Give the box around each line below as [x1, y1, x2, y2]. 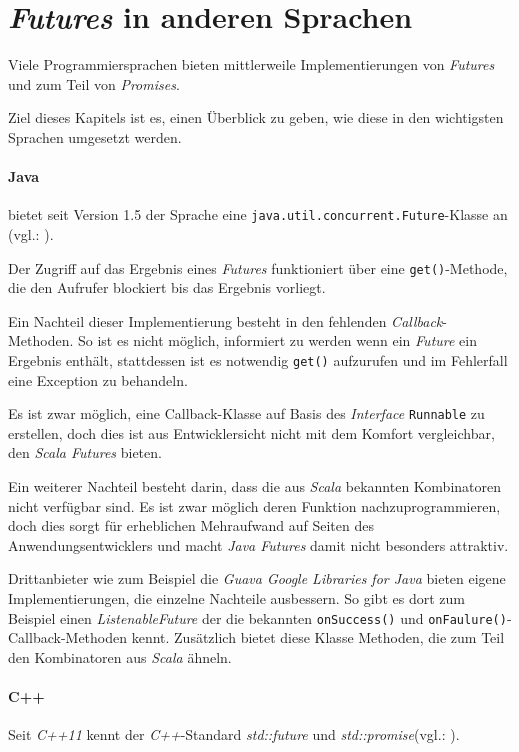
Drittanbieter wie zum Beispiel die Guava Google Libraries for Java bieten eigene [8, 568, 506, 589]
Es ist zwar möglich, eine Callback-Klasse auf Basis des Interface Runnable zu [8, 403, 485, 424]
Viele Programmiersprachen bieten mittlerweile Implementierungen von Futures [8, 54, 495, 75]
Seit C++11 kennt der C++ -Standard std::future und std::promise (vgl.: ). [8, 724, 460, 745]
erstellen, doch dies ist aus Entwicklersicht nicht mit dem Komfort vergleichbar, [8, 422, 495, 443]
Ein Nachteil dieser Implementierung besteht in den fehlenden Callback [8, 310, 443, 331]
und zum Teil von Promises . [8, 73, 180, 94]
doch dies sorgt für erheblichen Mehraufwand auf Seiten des [8, 515, 374, 536]
